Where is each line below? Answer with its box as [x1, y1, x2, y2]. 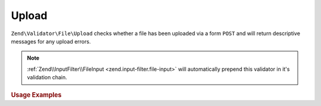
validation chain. [27, 74, 68, 81]
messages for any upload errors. [11, 38, 92, 45]
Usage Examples [11, 91, 62, 99]
